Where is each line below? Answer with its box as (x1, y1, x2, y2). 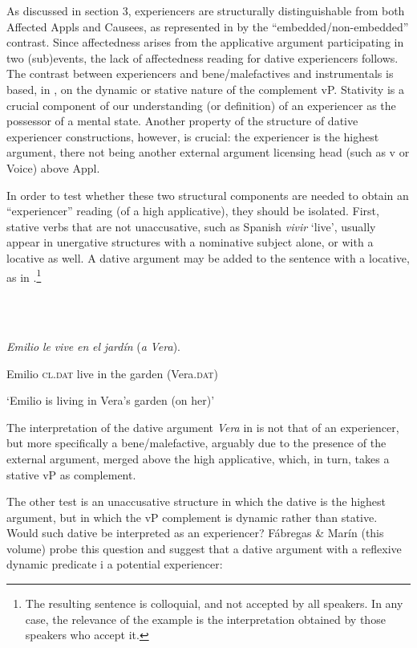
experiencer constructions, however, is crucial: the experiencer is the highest (6, 128, 379, 145)
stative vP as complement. (6, 466, 136, 483)
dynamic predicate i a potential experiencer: (6, 556, 223, 573)
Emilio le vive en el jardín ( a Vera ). (6, 337, 181, 354)
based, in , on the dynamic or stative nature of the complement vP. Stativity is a (6, 80, 404, 97)
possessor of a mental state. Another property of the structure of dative (6, 112, 358, 129)
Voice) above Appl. (6, 159, 100, 176)
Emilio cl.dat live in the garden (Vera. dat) (6, 365, 218, 381)
